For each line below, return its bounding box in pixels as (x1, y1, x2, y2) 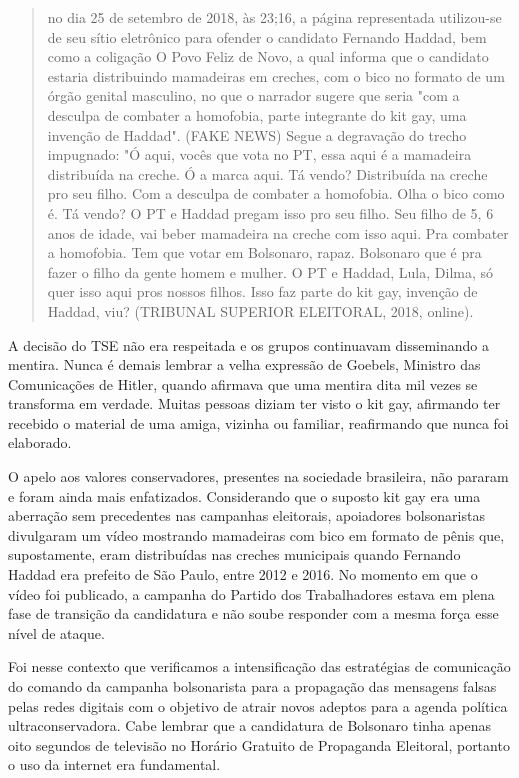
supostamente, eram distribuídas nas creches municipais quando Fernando (8, 544, 461, 565)
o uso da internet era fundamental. (8, 754, 221, 775)
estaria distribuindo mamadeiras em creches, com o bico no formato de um (47, 65, 505, 86)
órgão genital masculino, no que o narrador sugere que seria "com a (47, 85, 460, 106)
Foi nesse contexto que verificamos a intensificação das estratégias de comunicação (8, 656, 511, 677)
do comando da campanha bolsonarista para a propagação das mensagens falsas (8, 676, 497, 696)
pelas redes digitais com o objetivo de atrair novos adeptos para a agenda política (8, 695, 508, 716)
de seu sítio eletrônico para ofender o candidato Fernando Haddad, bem (47, 26, 487, 47)
